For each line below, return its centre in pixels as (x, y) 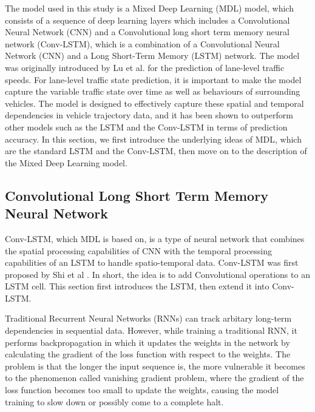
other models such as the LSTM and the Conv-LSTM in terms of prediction (146, 127)
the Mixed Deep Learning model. (66, 162)
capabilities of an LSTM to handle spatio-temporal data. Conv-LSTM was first (152, 262)
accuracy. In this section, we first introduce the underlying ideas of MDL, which (153, 139)
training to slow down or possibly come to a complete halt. (114, 401)
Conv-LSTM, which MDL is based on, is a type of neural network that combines (155, 238)
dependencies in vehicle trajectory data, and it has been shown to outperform (149, 115)
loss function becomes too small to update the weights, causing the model (142, 390)
